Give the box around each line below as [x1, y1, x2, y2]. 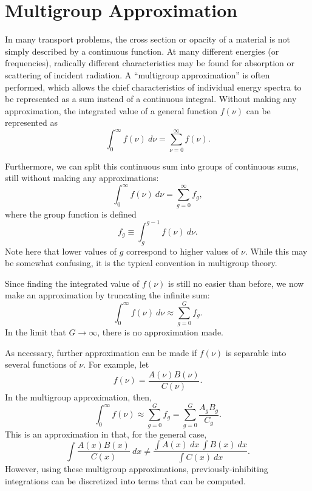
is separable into [225, 346, 287, 359]
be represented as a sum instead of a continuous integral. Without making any [5, 92, 297, 105]
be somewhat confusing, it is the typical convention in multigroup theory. [5, 256, 277, 269]
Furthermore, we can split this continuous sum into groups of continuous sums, [5, 159, 299, 172]
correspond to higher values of [126, 244, 239, 257]
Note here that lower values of [5, 244, 117, 257]
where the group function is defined [5, 207, 137, 220]
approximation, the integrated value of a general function [5, 104, 218, 117]
